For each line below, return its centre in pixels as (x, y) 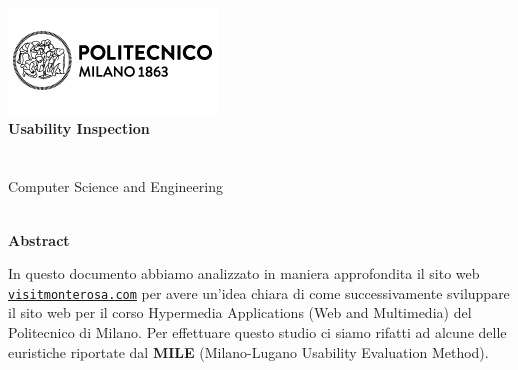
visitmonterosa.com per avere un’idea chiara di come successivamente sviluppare (259, 292)
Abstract (39, 239)
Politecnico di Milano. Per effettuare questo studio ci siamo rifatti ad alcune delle (257, 332)
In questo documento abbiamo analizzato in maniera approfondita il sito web (244, 273)
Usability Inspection (79, 127)
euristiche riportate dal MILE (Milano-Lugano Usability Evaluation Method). (248, 351)
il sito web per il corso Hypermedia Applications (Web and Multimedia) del (240, 312)
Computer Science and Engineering (115, 186)
